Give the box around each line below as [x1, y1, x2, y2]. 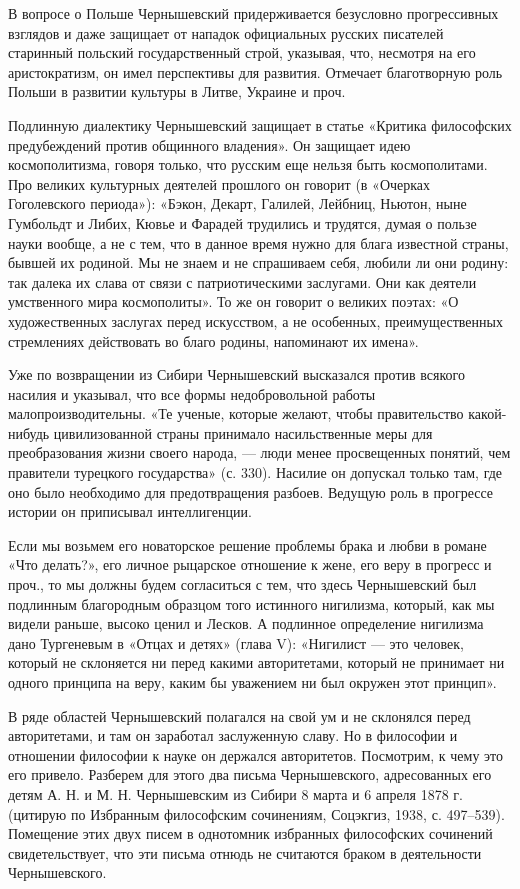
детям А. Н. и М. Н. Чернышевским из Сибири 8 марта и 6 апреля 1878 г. [8, 783, 463, 804]
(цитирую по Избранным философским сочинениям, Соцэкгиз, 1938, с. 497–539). [8, 803, 505, 824]
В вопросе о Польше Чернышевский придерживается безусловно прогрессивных [8, 3, 499, 23]
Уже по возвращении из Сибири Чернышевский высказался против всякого [8, 364, 465, 385]
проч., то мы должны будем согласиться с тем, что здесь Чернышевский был [8, 574, 477, 595]
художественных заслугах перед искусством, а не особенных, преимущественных [8, 310, 503, 331]
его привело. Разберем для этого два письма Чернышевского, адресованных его [8, 764, 492, 785]
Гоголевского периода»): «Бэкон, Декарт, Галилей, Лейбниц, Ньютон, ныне [8, 193, 467, 214]
